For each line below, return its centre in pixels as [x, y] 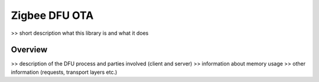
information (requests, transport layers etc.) [64, 72]
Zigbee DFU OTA [52, 15]
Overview [29, 50]
